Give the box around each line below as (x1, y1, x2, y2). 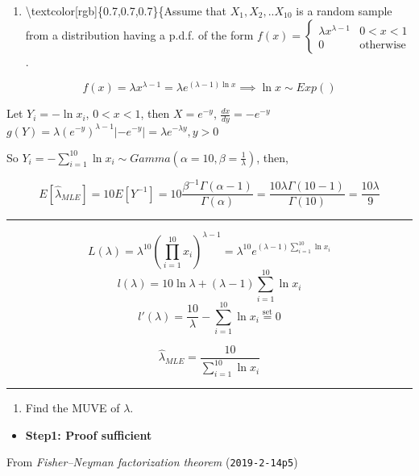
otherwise (359, 39, 406, 51)
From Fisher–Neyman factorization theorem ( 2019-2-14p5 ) (6, 453, 298, 470)
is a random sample (296, 2, 392, 19)
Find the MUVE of (25, 399, 120, 416)
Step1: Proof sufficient (25, 426, 152, 443)
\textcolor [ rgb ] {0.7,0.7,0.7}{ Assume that (25, 2, 227, 19)
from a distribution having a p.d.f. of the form (25, 26, 254, 43)
